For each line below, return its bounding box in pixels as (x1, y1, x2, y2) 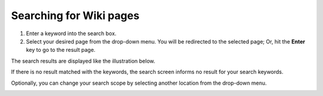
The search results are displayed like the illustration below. (11, 57, 156, 64)
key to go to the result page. (26, 47, 96, 54)
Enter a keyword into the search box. (26, 30, 117, 37)
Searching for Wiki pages (11, 9, 140, 22)
